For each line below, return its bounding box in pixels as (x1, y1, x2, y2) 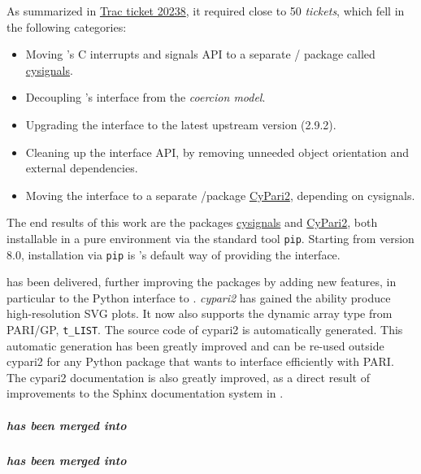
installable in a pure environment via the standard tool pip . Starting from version (7, 229, 414, 246)
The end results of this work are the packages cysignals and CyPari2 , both (7, 214, 378, 231)
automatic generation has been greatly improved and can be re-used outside (7, 337, 384, 354)
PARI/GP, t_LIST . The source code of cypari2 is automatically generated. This (7, 321, 403, 338)
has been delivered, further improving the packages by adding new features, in (7, 273, 397, 290)
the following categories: (7, 18, 127, 35)
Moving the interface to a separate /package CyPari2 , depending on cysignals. (25, 186, 415, 203)
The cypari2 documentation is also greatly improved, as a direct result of (7, 368, 370, 385)
